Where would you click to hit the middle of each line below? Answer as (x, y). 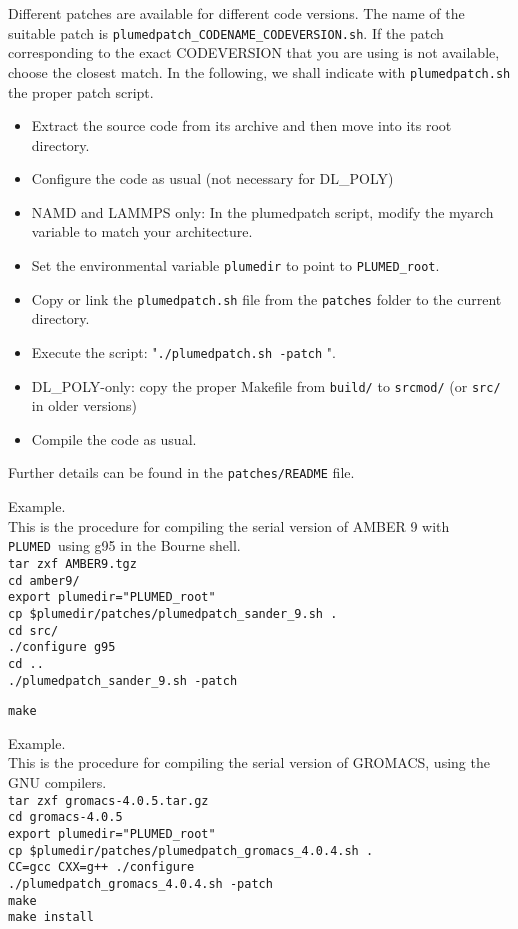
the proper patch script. (81, 91)
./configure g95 (62, 647)
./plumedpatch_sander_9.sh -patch (123, 680)
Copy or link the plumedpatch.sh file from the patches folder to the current (266, 298)
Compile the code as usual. (114, 438)
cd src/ (33, 630)
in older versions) (84, 405)
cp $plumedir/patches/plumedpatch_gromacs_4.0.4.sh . (191, 850)
